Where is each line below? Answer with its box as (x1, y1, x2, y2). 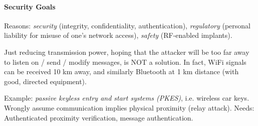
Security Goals (4, 1, 56, 11)
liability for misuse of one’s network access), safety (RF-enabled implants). (4, 30, 232, 40)
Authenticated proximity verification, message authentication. (4, 112, 193, 123)
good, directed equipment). (4, 76, 87, 86)
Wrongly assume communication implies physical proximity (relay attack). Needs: (4, 102, 254, 113)
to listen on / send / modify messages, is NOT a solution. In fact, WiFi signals (4, 56, 246, 67)
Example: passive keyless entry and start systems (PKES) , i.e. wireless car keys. (4, 93, 249, 103)
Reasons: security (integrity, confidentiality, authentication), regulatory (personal (4, 20, 251, 30)
